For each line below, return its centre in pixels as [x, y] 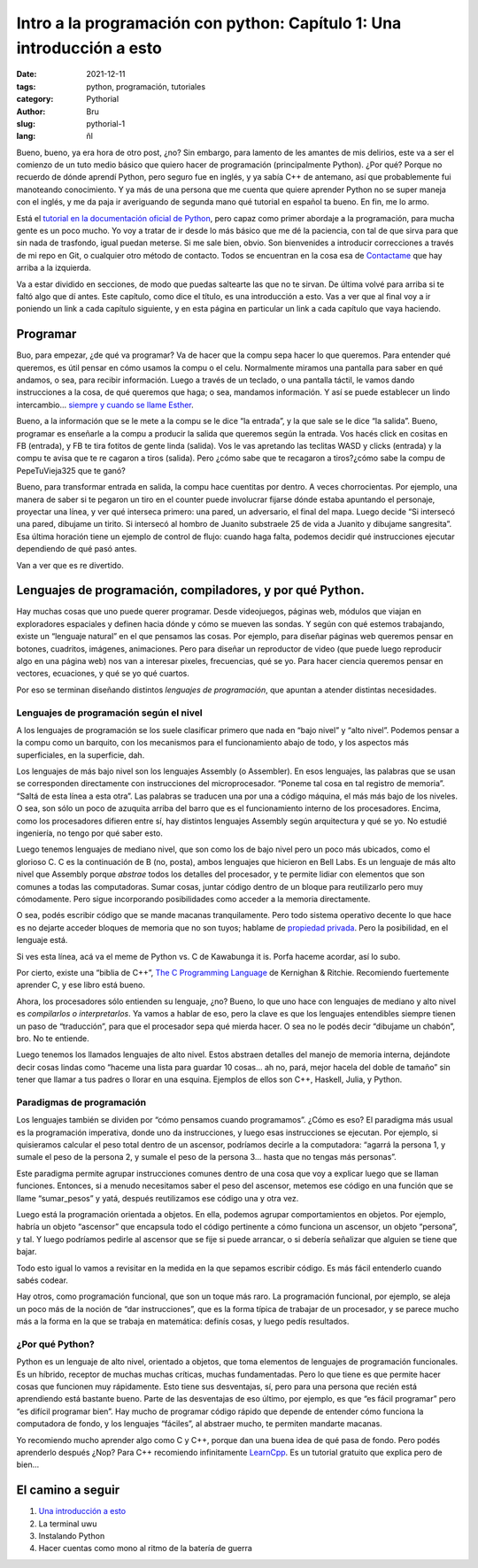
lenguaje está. [42, 940]
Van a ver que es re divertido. [70, 565]
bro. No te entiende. [53, 1038]
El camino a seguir [68, 1491]
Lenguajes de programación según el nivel [109, 713]
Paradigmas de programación [81, 1102]
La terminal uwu [68, 1524]
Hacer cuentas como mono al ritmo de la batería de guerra [145, 1549]
